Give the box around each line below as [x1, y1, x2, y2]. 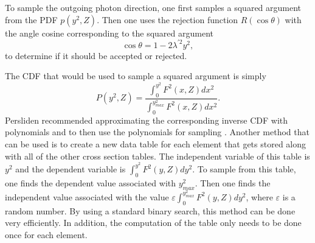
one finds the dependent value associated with [5, 176, 176, 189]
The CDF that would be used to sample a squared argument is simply [5, 69, 266, 82]
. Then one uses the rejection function [97, 13, 238, 26]
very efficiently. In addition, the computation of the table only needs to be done [5, 216, 302, 229]
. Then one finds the [195, 176, 271, 189]
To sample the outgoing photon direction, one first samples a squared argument [5, 1, 302, 13]
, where [246, 190, 273, 203]
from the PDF [5, 13, 58, 26]
